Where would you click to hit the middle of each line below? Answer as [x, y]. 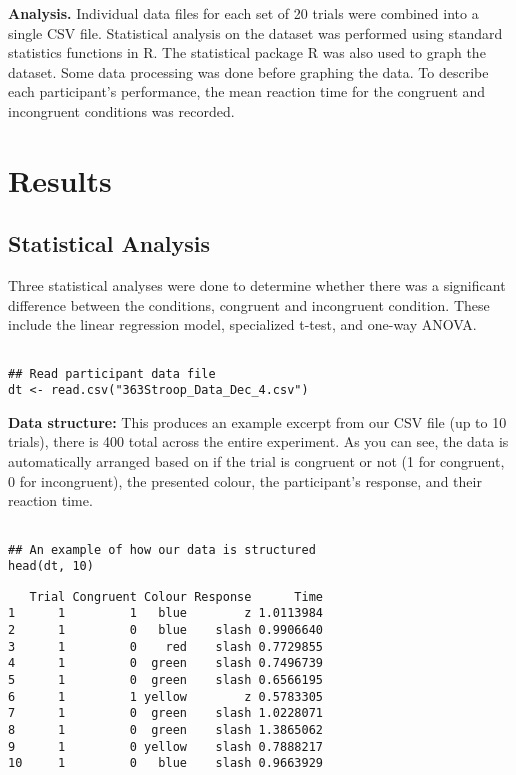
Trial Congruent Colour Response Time [176, 596]
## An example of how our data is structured [162, 549]
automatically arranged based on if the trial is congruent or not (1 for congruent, [256, 461]
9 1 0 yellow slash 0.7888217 [165, 746]
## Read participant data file [112, 373]
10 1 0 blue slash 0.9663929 [165, 763]
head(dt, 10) [51, 566]
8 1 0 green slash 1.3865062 [165, 730]
